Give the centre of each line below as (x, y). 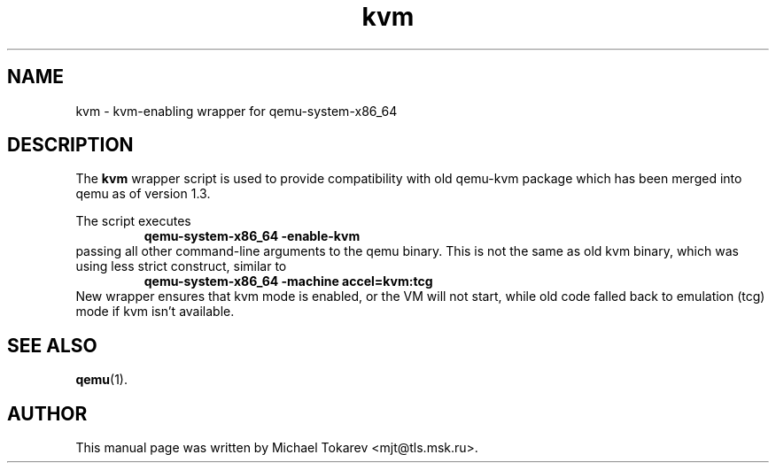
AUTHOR (47, 413)
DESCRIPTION (70, 145)
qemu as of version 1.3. (143, 194)
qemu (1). (102, 380)
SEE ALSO (52, 345)
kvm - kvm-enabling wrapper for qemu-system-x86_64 (237, 111)
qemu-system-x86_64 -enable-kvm (252, 236)
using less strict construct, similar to (181, 266)
